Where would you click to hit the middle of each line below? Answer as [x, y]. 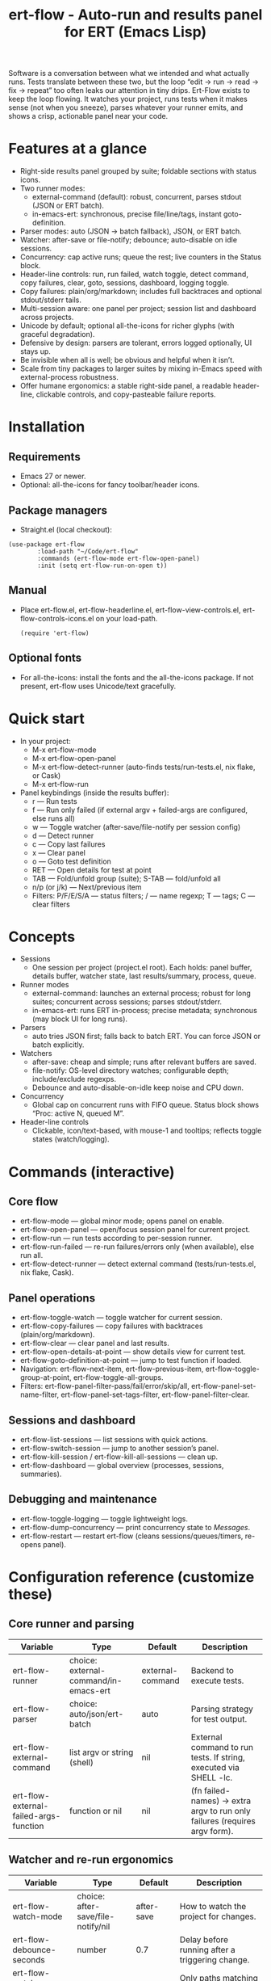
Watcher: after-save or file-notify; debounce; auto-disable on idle [129, 240]
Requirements [44, 457]
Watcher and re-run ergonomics [91, 1860]
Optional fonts [45, 658]
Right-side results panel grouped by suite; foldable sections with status [138, 171]
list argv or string [101, 1752]
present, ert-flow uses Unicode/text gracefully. [98, 686]
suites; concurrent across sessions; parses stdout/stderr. [127, 1002]
